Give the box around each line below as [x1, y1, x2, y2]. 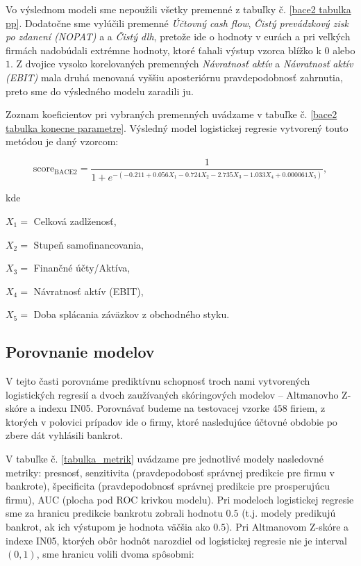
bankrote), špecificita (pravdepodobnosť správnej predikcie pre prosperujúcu [6, 478, 330, 493]
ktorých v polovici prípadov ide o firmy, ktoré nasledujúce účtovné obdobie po [6, 414, 337, 428]
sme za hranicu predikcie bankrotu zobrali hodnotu [6, 506, 223, 520]
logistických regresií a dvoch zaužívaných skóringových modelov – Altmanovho [6, 387, 339, 401]
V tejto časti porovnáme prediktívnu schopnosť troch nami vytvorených [6, 374, 310, 388]
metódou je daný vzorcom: [6, 134, 119, 149]
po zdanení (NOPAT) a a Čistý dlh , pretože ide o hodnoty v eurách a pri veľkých [6, 29, 351, 44]
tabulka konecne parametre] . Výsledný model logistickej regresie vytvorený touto [6, 120, 349, 135]
